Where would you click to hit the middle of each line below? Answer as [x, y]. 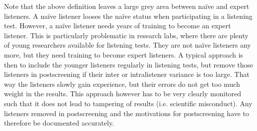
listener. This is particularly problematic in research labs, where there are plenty [126, 35]
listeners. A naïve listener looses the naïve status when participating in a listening [128, 16]
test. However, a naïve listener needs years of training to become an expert [118, 26]
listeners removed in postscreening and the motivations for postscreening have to [127, 113]
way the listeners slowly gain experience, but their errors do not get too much [122, 84]
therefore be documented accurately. [59, 123]
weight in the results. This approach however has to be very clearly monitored [123, 94]
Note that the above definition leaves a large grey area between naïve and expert [127, 6]
